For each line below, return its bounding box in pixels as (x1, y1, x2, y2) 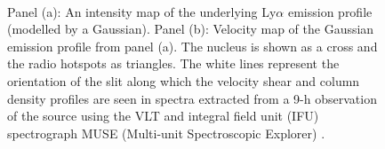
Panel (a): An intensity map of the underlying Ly (7, 2, 277, 20)
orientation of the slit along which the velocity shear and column (7, 71, 360, 90)
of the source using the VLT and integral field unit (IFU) (7, 106, 319, 125)
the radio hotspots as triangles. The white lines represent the (7, 54, 340, 73)
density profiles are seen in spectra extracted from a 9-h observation (7, 89, 377, 107)
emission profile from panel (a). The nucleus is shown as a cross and (7, 36, 378, 55)
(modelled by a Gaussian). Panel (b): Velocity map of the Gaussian (7, 20, 374, 38)
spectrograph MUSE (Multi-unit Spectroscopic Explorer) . (7, 123, 325, 142)
